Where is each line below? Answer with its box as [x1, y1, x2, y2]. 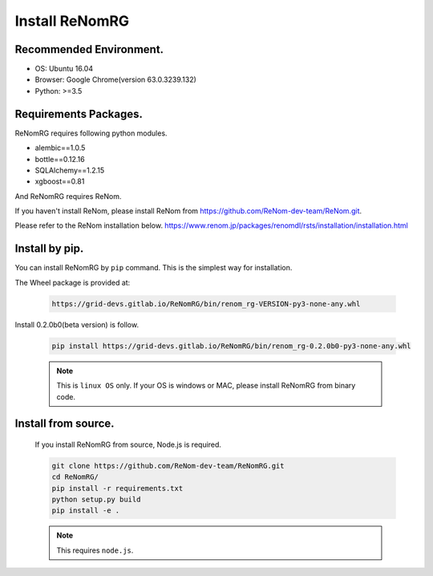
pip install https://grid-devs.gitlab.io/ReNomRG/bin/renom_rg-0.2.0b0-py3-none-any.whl [51, 341, 412, 351]
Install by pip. [14, 241, 84, 256]
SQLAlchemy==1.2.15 [34, 165, 105, 175]
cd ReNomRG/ [51, 473, 99, 481]
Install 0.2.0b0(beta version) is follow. [14, 319, 140, 329]
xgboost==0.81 [34, 176, 85, 186]
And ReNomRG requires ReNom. [14, 191, 122, 201]
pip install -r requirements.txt [51, 484, 184, 493]
